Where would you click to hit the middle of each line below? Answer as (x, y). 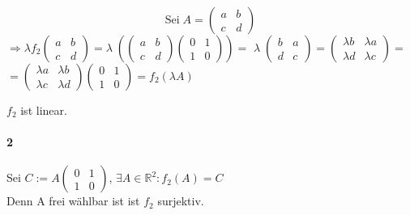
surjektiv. (181, 201)
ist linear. (44, 110)
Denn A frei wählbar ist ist (73, 201)
